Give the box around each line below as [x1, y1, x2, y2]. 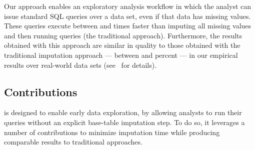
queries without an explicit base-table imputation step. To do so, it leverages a [4, 117, 245, 127]
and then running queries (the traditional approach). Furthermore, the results [4, 30, 242, 40]
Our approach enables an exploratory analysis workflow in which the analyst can [4, 1, 251, 11]
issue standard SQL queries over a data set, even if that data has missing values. [4, 10, 251, 21]
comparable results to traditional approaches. [4, 137, 142, 147]
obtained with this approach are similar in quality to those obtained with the [4, 40, 240, 50]
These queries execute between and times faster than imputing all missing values [4, 20, 251, 31]
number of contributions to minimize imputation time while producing [4, 127, 220, 137]
